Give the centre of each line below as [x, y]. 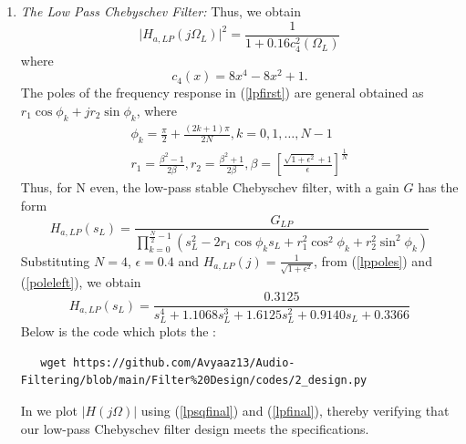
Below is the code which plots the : [118, 331]
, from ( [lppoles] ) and [373, 260]
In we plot [49, 410]
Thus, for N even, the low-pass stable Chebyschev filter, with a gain [210, 187]
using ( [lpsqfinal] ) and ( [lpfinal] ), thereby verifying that [295, 410]
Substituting [55, 260]
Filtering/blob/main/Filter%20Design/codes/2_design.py [194, 381]
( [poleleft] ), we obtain [81, 282]
